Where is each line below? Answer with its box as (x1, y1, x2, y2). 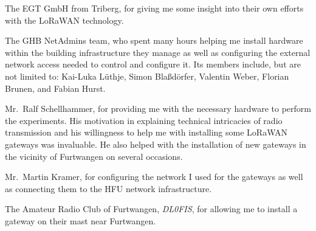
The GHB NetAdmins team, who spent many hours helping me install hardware (5, 34, 303, 47)
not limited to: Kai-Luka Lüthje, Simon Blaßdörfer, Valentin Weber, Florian (5, 69, 289, 82)
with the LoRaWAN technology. (5, 13, 124, 26)
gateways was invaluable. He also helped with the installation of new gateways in (5, 137, 306, 150)
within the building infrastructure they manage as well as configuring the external (5, 46, 311, 58)
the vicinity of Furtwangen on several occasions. (5, 150, 183, 162)
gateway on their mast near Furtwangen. (5, 214, 156, 227)
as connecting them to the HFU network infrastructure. (5, 182, 212, 195)
